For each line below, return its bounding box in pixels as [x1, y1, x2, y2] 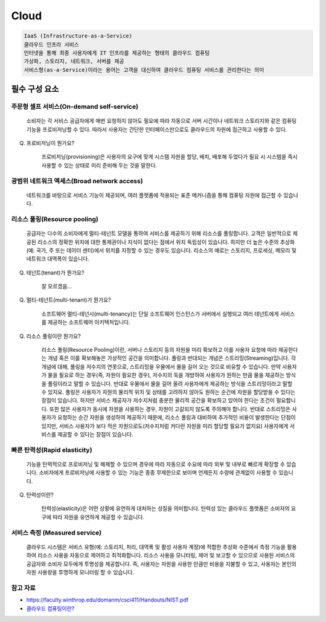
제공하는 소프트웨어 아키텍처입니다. [47, 319, 130, 326]
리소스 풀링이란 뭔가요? [26, 332, 81, 340]
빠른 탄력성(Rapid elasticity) [11, 445, 93, 454]
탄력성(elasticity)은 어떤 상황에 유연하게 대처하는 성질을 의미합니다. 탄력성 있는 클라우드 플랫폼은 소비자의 [41, 505, 290, 512]
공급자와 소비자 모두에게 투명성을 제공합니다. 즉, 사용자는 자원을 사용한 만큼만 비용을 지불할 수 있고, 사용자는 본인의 [26, 560, 297, 568]
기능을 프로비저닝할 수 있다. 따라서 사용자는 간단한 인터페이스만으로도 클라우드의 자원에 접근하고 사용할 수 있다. [26, 126, 287, 133]
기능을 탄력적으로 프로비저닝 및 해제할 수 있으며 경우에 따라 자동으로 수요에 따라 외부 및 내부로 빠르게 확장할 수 [26, 460, 286, 468]
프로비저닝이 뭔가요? [26, 140, 75, 147]
